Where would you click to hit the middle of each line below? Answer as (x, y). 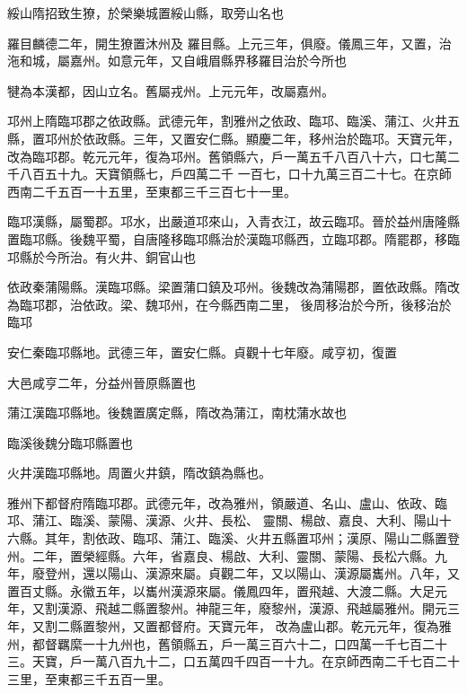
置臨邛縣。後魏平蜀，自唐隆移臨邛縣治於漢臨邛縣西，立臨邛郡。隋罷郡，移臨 (233, 238)
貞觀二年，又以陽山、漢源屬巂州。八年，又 (334, 573)
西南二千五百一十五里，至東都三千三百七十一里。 (152, 191)
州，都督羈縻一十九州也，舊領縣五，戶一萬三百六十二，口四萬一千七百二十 (227, 643)
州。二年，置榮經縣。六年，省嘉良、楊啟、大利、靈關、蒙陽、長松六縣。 (221, 555)
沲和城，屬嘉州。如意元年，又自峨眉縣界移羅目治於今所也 (177, 61)
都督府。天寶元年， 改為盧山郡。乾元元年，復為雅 (304, 626)
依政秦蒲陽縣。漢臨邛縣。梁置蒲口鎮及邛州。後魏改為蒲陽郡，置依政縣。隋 (227, 287)
